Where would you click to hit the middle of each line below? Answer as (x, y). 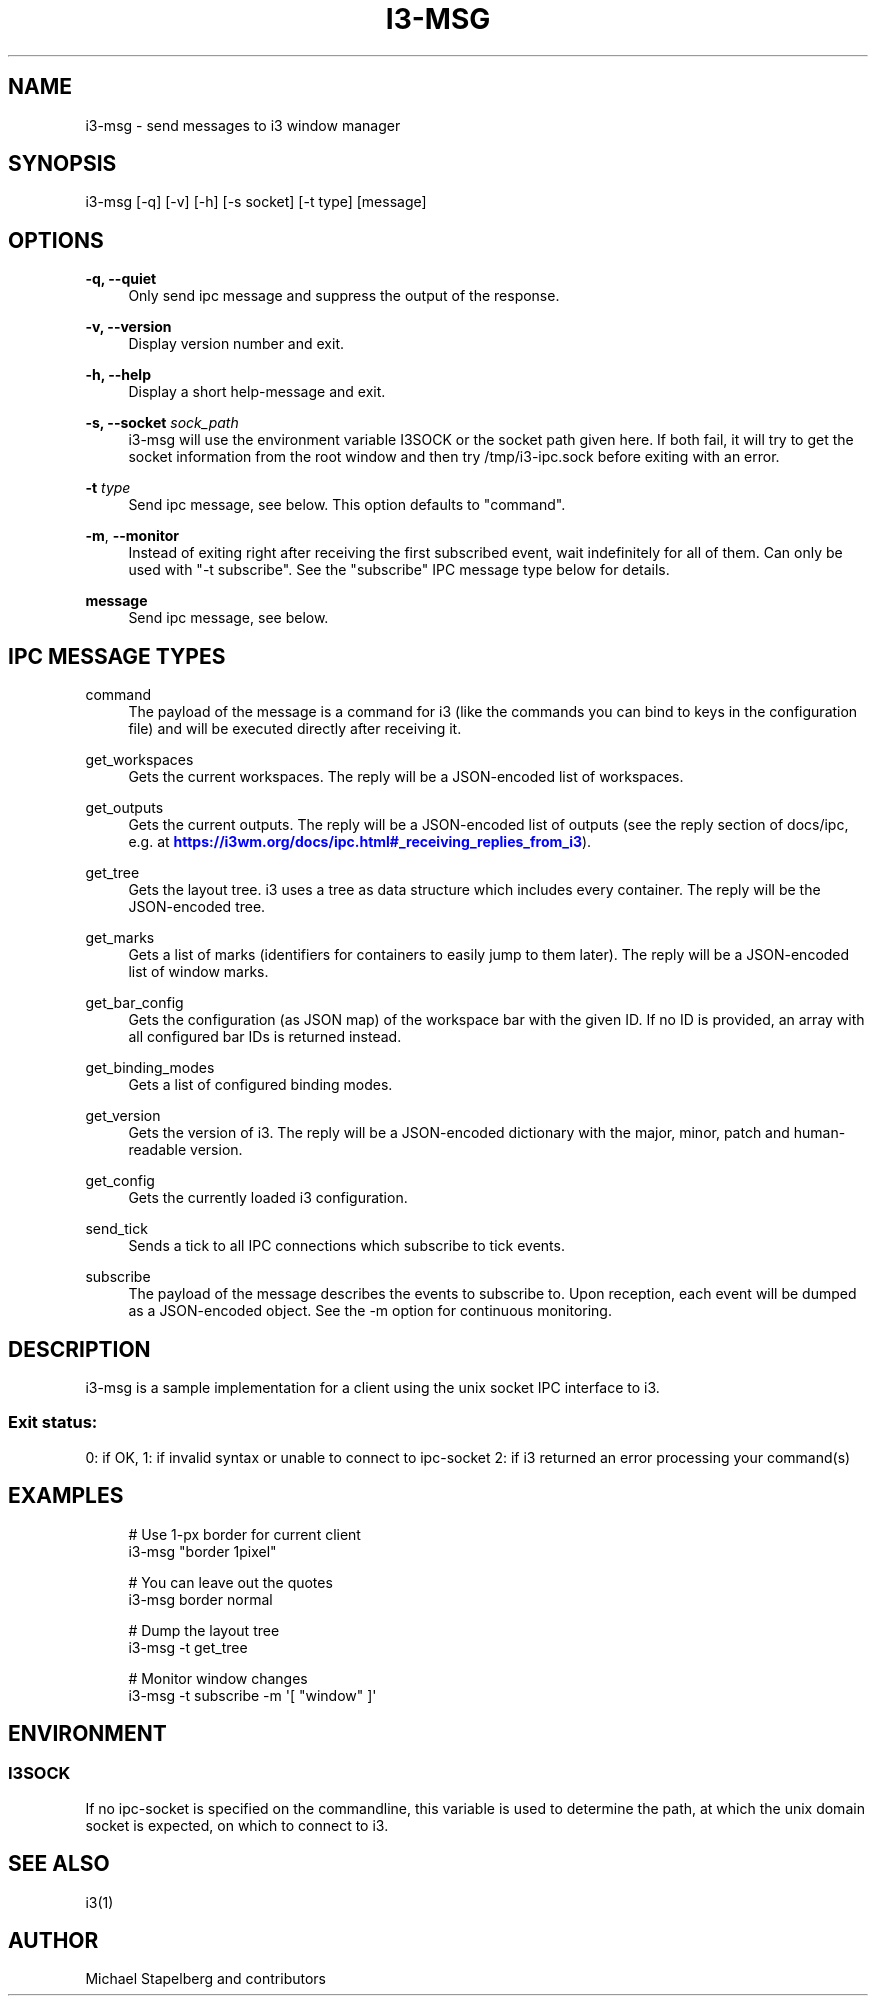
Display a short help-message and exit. (257, 392)
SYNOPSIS (62, 164)
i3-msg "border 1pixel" (202, 1551)
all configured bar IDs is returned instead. (265, 1037)
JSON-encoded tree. (197, 907)
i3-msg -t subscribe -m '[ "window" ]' (252, 1695)
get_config (120, 1181)
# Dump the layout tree (204, 1630)
